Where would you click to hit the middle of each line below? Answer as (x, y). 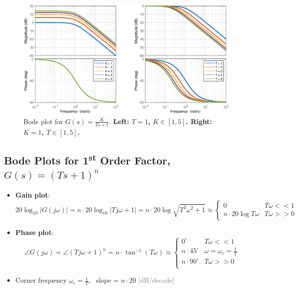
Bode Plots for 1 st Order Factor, (87, 159)
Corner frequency (41, 280)
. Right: (199, 121)
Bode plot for (43, 121)
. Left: (119, 121)
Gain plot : (33, 194)
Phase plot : (35, 232)
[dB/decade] (156, 280)
